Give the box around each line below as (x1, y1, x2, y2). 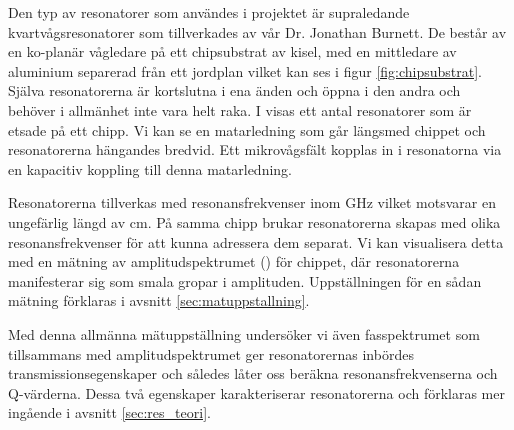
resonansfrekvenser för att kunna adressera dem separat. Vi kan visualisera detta (8, 231, 504, 252)
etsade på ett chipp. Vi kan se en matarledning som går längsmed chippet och (8, 119, 486, 140)
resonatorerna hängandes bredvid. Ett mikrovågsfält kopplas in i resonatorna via (8, 139, 502, 160)
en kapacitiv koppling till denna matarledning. (8, 158, 292, 179)
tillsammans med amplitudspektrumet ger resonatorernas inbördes (8, 343, 414, 364)
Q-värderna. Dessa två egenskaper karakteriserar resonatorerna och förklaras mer (8, 382, 505, 403)
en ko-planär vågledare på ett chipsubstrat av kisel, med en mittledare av (8, 41, 457, 62)
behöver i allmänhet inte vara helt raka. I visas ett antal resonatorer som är (8, 99, 472, 120)
